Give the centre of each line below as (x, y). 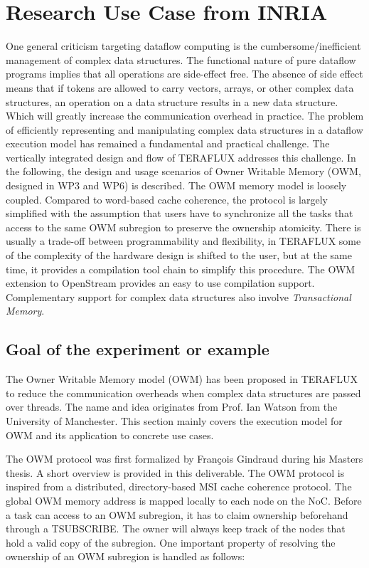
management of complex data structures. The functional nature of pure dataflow (181, 59)
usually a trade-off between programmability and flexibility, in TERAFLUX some (183, 241)
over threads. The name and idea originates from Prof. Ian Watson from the (172, 407)
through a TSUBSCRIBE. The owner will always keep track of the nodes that (176, 528)
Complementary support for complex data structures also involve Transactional (178, 296)
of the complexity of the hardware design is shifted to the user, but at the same (179, 255)
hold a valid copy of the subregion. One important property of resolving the (171, 542)
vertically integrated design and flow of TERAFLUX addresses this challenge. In (181, 157)
